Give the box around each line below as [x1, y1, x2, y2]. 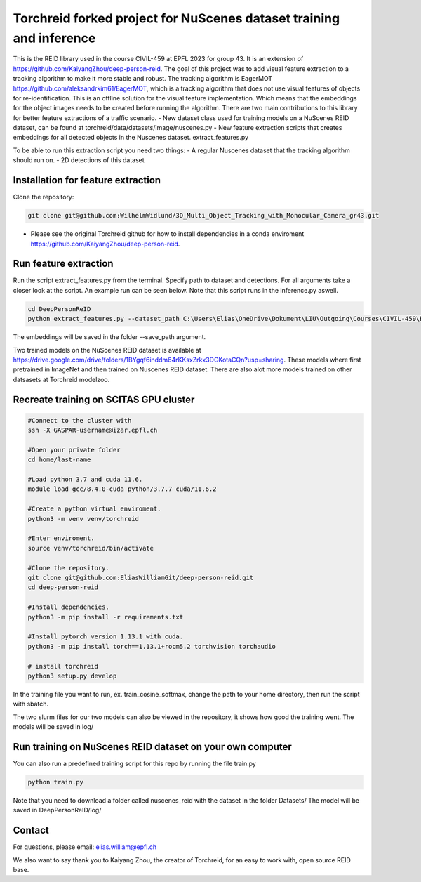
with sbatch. [13, 699, 49, 709]
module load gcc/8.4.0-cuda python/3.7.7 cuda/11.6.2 [27, 485, 217, 493]
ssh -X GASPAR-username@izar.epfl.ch [27, 426, 158, 435]
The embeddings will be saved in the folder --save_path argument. [13, 333, 206, 341]
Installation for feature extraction [13, 174, 161, 186]
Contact [13, 824, 49, 836]
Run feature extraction [13, 258, 114, 270]
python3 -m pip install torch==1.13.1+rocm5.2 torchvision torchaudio [27, 643, 276, 650]
